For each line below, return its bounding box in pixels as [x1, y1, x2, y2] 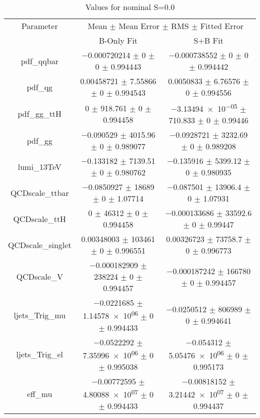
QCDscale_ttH [13, 213, 66, 225]
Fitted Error [200, 20, 244, 32]
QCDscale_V [16, 271, 63, 283]
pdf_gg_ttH [17, 108, 62, 120]
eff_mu [27, 387, 52, 399]
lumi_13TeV [17, 160, 61, 172]
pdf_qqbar [20, 55, 58, 67]
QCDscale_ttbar [10, 186, 69, 198]
